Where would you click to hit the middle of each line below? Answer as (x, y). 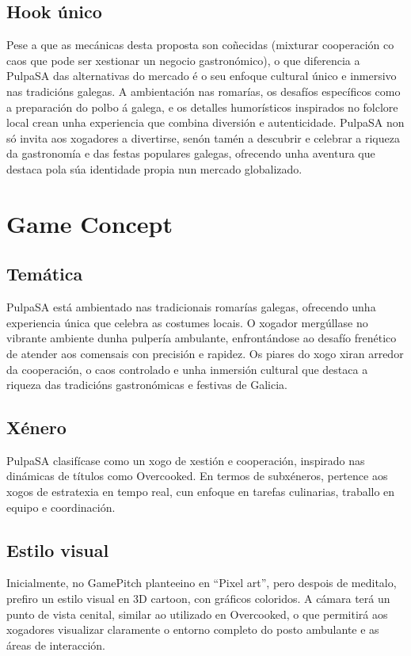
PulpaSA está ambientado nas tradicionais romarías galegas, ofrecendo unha (191, 307)
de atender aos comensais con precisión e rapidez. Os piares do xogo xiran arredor (205, 353)
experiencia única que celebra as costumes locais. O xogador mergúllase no (187, 322)
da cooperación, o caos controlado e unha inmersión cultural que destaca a (187, 369)
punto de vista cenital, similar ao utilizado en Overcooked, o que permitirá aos (197, 614)
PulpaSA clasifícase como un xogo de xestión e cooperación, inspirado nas (186, 460)
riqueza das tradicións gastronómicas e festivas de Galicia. (147, 385)
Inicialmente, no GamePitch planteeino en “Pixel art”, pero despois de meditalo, (202, 583)
